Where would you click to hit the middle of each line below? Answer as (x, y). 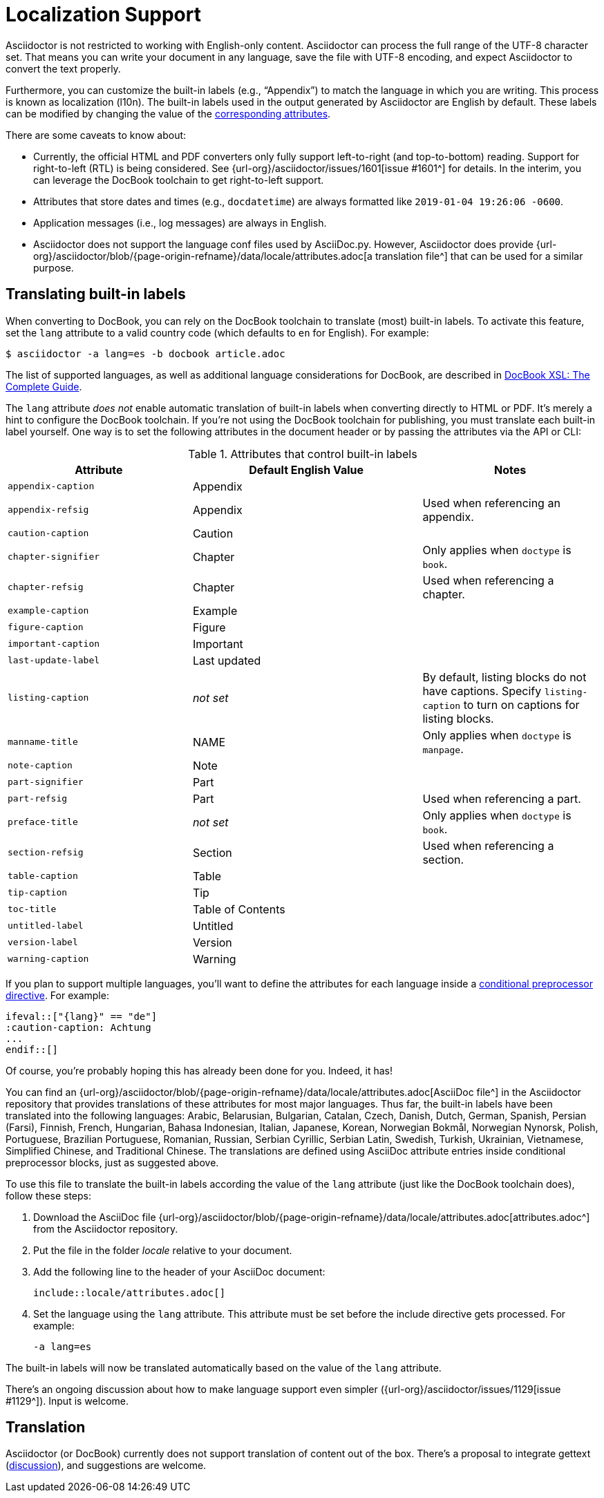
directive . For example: (57, 995)
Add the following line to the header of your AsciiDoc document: (179, 1271)
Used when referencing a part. (502, 798)
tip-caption (38, 893)
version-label (43, 942)
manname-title (43, 742)
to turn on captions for (521, 704)
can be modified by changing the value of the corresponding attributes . (168, 113)
